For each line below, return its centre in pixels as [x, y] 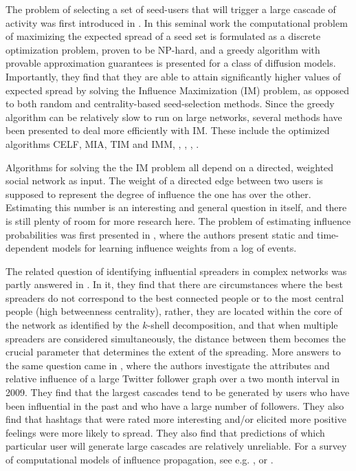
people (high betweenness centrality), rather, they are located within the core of [174, 311]
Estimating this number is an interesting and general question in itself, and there [176, 207]
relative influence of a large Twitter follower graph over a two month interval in [173, 379]
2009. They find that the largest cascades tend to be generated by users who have [178, 392]
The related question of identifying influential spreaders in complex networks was [176, 271]
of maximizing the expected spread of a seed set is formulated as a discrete [163, 36]
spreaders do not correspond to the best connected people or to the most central [175, 297]
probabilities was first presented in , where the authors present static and [160, 234]
